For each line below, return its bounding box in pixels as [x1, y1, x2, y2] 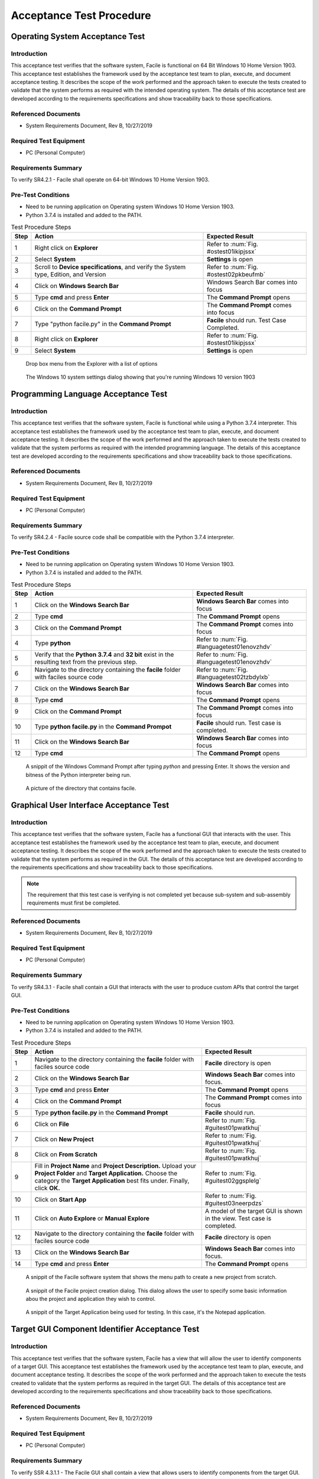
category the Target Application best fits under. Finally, [34, 1177, 190, 1185]
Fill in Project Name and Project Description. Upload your [34, 1162, 197, 1170]
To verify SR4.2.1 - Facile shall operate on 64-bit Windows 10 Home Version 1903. [11, 176, 210, 183]
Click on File [34, 1120, 69, 1128]
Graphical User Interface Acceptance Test [11, 800, 170, 810]
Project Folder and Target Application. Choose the [34, 1169, 177, 1177]
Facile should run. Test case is [196, 719, 282, 727]
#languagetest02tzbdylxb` [196, 673, 270, 682]
